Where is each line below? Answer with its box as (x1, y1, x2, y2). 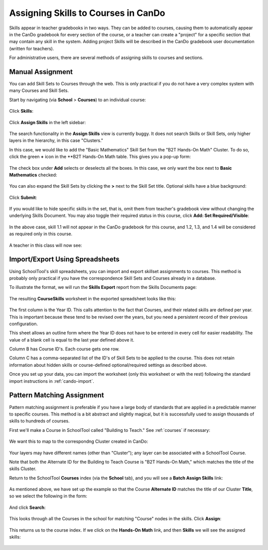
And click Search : (9, 504, 46, 510)
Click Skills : (9, 108, 34, 114)
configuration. (9, 321, 38, 327)
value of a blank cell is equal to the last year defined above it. (9, 337, 134, 343)
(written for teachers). (9, 45, 54, 52)
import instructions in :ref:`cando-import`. (9, 378, 94, 384)
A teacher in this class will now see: (9, 242, 82, 248)
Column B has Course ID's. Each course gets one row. (9, 346, 120, 352)
